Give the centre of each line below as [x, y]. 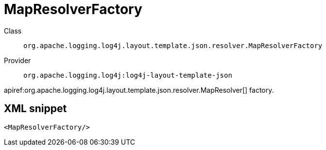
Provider [17, 60]
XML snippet [35, 109]
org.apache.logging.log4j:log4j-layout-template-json [128, 75]
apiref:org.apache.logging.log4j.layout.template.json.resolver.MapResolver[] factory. [139, 90]
